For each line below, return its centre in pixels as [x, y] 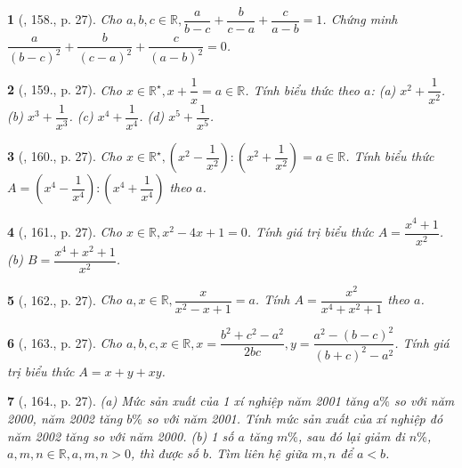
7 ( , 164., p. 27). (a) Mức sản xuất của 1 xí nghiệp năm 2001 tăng [188, 401]
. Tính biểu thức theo [302, 89]
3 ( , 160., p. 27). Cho [65, 156]
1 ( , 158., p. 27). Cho [65, 19]
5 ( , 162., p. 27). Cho [65, 299]
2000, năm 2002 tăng [65, 418]
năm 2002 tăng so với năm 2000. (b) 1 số [121, 436]
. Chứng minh [360, 19]
